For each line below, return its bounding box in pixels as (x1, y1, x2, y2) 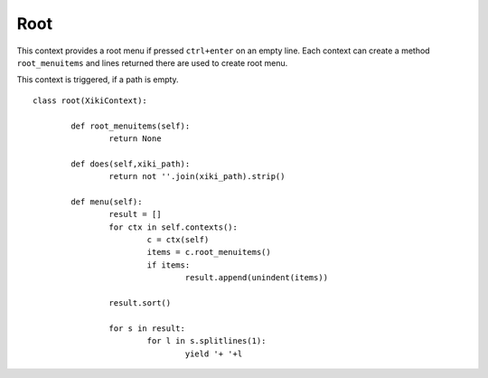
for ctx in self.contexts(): (108, 222, 239, 232)
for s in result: (108, 323, 185, 334)
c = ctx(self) (146, 235, 210, 245)
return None (108, 133, 162, 144)
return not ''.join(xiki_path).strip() (108, 172, 286, 182)
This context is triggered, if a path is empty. (16, 74, 180, 85)
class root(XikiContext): (33, 95, 148, 106)
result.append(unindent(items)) (184, 272, 329, 283)
